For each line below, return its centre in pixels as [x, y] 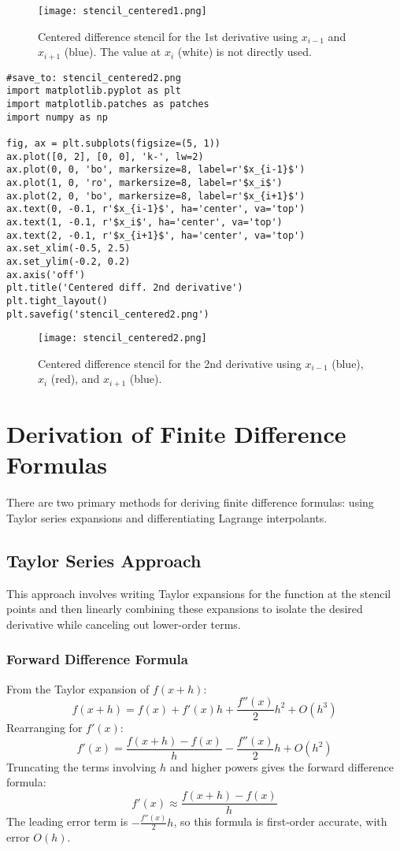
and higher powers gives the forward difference [281, 766]
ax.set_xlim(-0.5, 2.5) [69, 249]
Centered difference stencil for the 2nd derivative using [170, 363]
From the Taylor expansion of [78, 688]
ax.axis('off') [46, 275]
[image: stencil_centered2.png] [122, 338]
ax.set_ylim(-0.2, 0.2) [69, 261]
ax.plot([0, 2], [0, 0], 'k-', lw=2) [105, 156]
